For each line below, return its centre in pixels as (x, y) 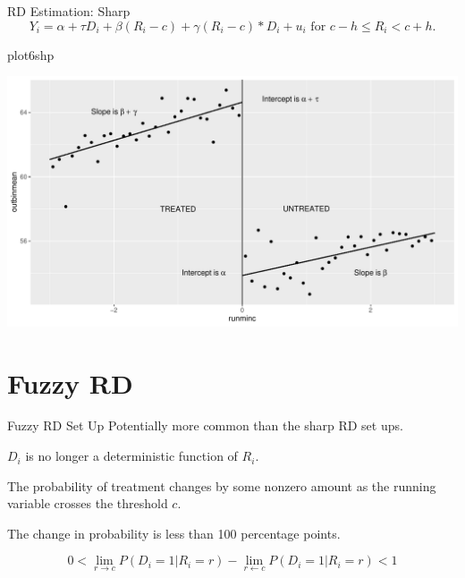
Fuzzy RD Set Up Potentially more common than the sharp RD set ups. (205, 425)
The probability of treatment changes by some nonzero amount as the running (222, 485)
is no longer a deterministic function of (131, 456)
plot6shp (31, 54)
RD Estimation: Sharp (69, 11)
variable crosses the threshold (88, 503)
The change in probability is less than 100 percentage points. (174, 533)
